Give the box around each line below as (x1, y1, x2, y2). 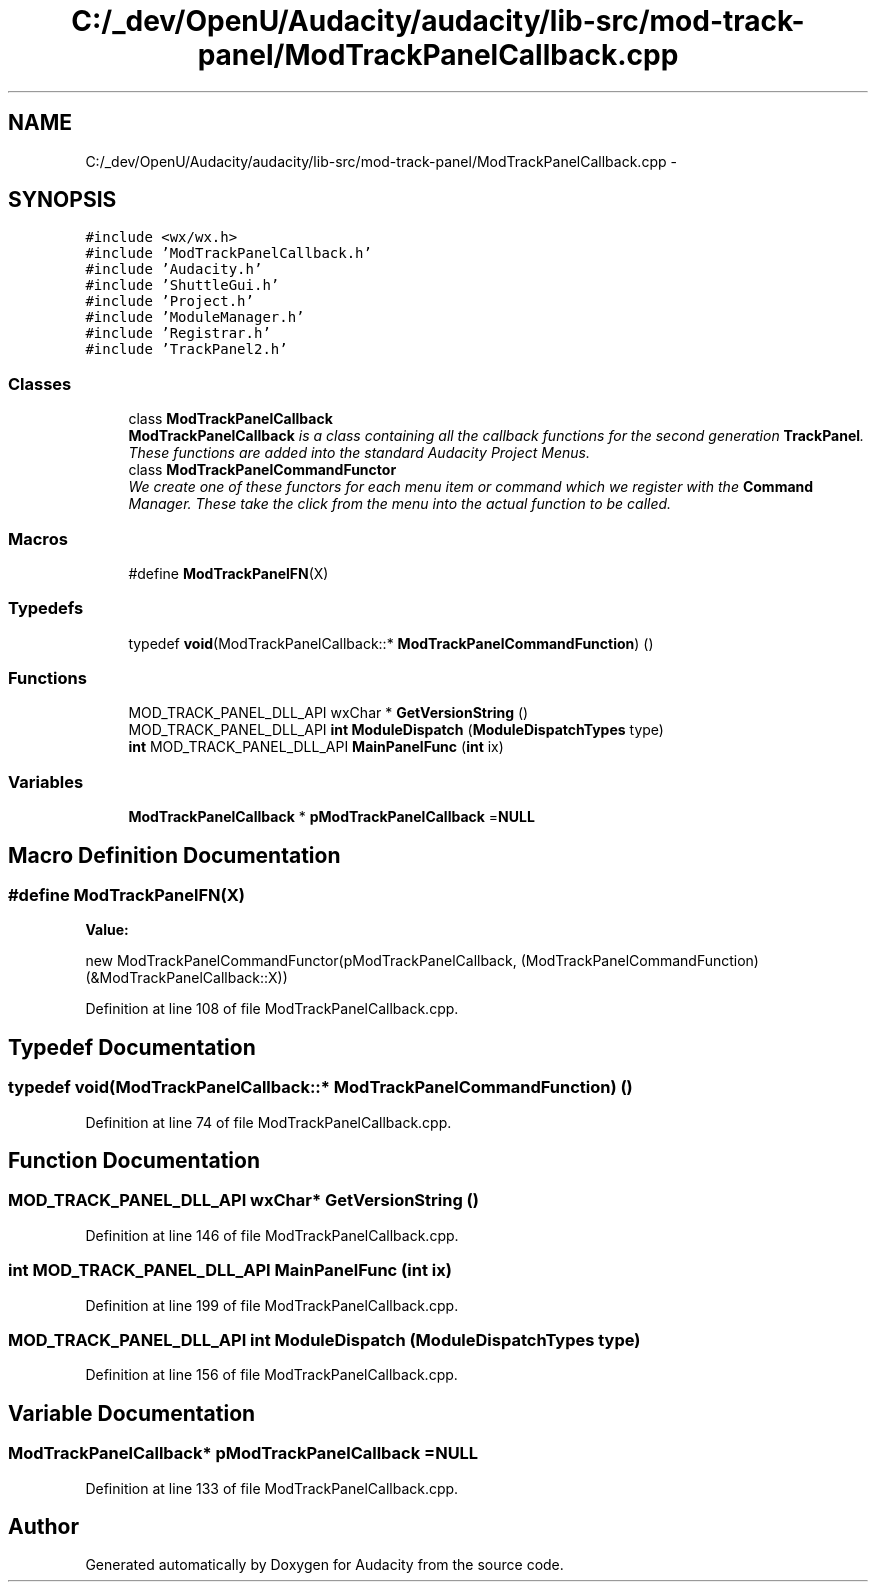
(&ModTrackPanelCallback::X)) (85, 969, 288, 987)
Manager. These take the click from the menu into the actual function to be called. (128, 495, 672, 513)
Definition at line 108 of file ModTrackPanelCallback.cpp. (85, 1000, 459, 1018)
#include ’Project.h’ (85, 293, 254, 310)
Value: (85, 921, 129, 939)
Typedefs (8, 598, 84, 619)
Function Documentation (8, 1148, 260, 1174)
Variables (8, 771, 84, 792)
